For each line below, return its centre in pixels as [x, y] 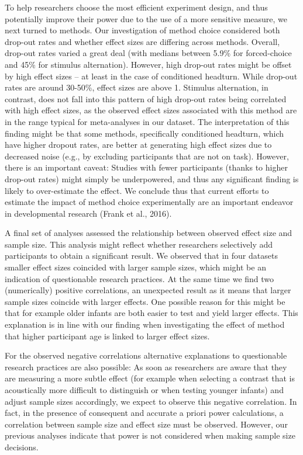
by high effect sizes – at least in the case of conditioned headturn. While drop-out [151, 76]
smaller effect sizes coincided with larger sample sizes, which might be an [135, 267]
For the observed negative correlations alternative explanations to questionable [146, 355]
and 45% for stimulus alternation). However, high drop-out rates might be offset [148, 64]
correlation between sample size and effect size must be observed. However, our [146, 424]
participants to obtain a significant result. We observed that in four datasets [141, 256]
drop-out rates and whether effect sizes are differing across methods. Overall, [142, 41]
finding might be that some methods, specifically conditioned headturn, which [144, 133]
